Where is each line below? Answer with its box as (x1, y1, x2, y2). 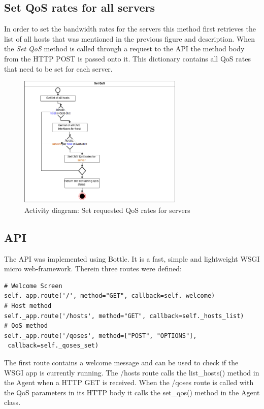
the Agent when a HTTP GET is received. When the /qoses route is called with (4, 377, 254, 388)
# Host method (4, 302, 52, 310)
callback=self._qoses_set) (8, 342, 99, 350)
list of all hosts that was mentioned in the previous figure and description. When (4, 33, 255, 44)
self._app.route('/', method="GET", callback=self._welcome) (4, 292, 215, 300)
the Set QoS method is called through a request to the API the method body (4, 43, 245, 54)
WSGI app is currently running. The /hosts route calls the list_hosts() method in (4, 367, 259, 377)
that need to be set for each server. (4, 63, 113, 74)
